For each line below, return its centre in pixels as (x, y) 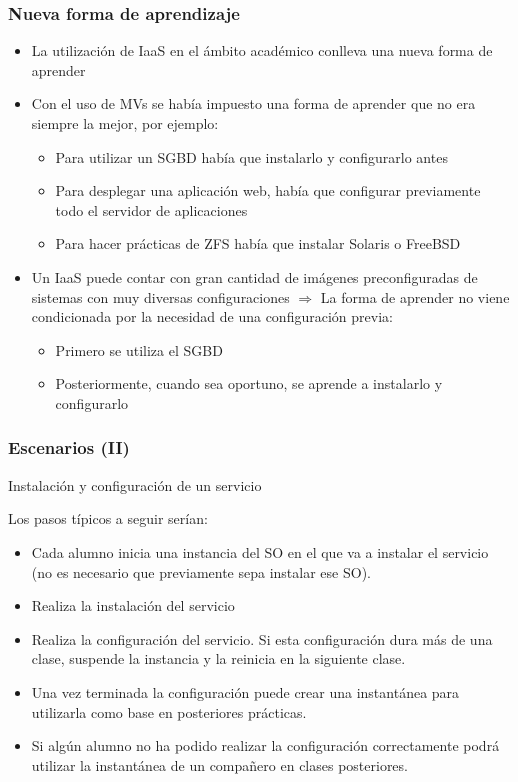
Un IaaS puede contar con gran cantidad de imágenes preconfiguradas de (254, 276)
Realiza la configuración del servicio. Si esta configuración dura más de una (262, 638)
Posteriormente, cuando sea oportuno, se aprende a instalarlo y (249, 383)
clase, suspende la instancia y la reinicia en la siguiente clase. (218, 658)
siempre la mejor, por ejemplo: (125, 123)
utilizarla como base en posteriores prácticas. (169, 711)
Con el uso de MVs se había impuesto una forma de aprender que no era (253, 103)
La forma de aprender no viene (415, 296)
